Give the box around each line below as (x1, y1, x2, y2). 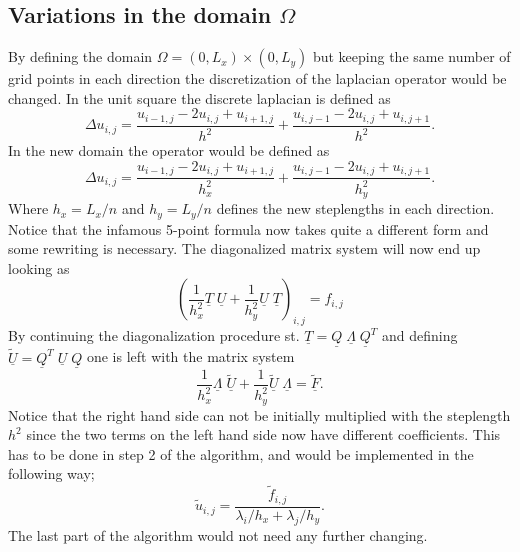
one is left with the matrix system (86, 346, 295, 367)
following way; (8, 463, 95, 484)
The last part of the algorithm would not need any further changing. (8, 524, 428, 545)
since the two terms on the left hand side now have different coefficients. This (26, 424, 501, 445)
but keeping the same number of (312, 46, 511, 67)
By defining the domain (8, 46, 153, 67)
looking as (8, 257, 70, 278)
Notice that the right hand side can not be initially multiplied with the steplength (8, 404, 511, 425)
